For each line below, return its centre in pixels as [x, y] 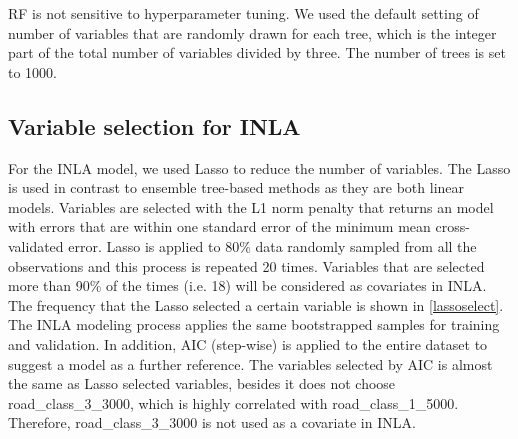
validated [36, 245]
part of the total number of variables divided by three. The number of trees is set [257, 52]
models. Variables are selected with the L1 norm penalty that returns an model [251, 206]
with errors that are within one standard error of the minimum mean [219, 226]
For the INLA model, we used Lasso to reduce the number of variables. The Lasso [259, 167]
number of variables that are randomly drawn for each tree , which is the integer [252, 32]
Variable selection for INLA [154, 125]
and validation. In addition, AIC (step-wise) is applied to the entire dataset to [248, 343]
